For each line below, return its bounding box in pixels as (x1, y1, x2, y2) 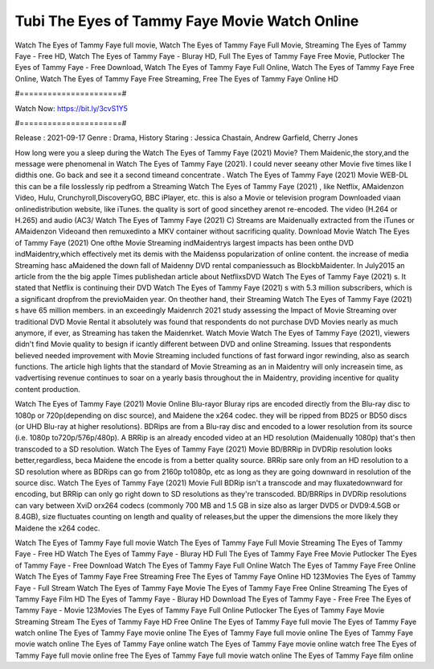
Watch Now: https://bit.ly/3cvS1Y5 (14, 103, 129, 113)
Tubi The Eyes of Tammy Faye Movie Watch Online (14, 12, 359, 30)
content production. (14, 384, 80, 394)
